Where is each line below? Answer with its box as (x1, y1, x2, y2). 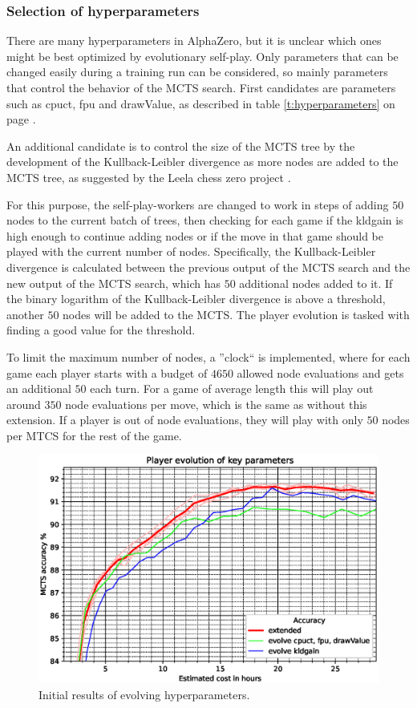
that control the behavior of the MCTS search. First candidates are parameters (6, 79, 396, 95)
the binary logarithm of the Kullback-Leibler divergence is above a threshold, (6, 290, 386, 307)
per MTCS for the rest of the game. (6, 427, 182, 443)
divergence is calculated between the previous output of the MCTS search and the (6, 258, 411, 275)
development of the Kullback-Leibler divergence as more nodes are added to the (6, 153, 399, 170)
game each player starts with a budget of (6, 364, 208, 381)
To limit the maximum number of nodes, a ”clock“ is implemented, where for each (6, 348, 411, 365)
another (6, 305, 44, 322)
